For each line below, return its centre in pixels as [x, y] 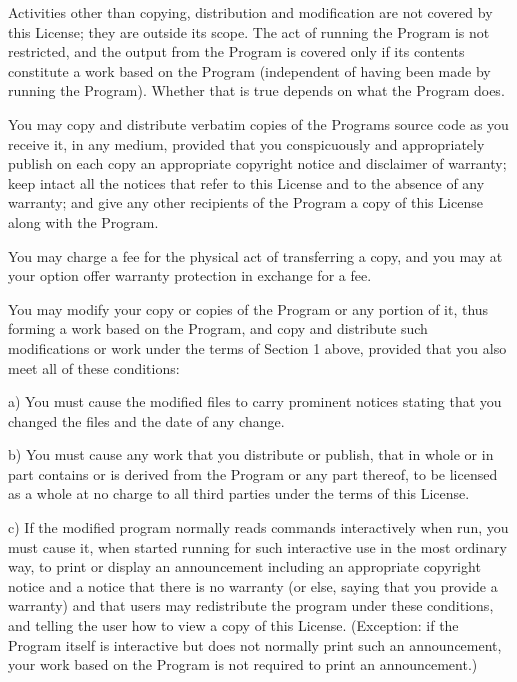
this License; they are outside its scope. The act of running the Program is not [249, 31]
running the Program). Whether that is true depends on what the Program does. [256, 90]
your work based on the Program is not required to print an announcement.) [243, 664]
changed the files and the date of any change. [146, 420]
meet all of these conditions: [94, 367]
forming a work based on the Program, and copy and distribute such [218, 328]
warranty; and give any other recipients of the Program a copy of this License [245, 202]
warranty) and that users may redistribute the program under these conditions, [251, 605]
